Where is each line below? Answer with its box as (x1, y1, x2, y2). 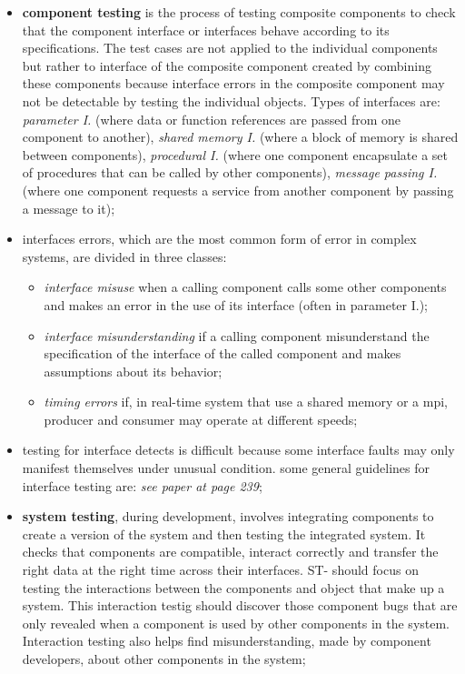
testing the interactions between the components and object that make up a (22, 578, 445, 597)
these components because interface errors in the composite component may (22, 74, 445, 93)
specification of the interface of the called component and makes (44, 344, 401, 363)
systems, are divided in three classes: (22, 246, 227, 266)
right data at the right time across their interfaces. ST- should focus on (22, 560, 419, 579)
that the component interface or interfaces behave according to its (22, 20, 390, 39)
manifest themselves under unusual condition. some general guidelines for (22, 458, 430, 478)
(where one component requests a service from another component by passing (22, 180, 454, 199)
